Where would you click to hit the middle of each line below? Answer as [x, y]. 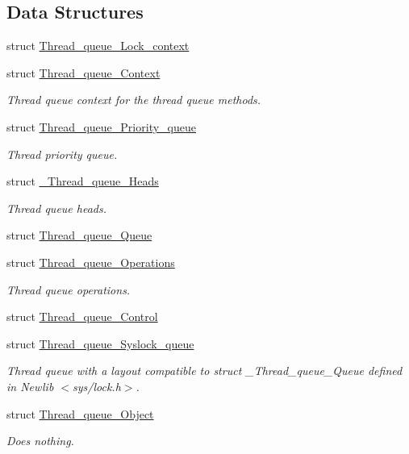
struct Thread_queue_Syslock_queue [100, 343]
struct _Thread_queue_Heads [83, 181]
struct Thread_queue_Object [80, 413]
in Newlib [30, 386]
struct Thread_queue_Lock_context [98, 46]
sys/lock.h [97, 386]
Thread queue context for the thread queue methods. [134, 100]
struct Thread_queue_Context [83, 72]
